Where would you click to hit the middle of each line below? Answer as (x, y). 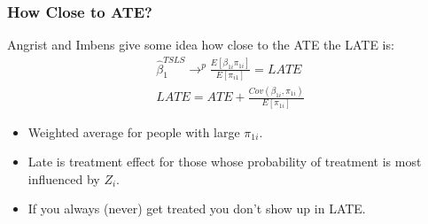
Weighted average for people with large (134, 131)
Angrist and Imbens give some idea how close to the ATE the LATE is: (201, 45)
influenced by (64, 178)
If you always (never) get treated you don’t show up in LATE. (197, 209)
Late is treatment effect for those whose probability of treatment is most (225, 162)
